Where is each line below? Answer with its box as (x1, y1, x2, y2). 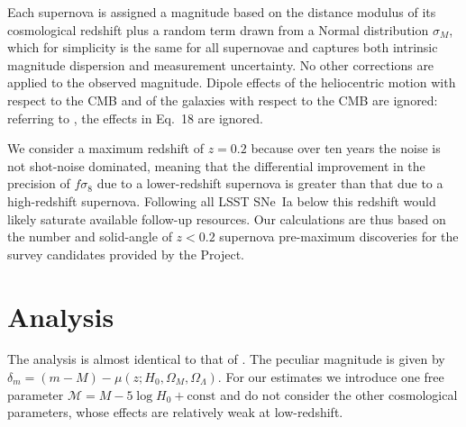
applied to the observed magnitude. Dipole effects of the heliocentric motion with (7, 73, 456, 92)
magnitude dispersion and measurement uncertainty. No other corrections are (7, 55, 434, 74)
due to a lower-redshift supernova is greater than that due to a (96, 174, 443, 193)
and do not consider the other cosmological (220, 385, 458, 404)
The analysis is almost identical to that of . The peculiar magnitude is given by (7, 350, 445, 368)
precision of (7, 174, 70, 193)
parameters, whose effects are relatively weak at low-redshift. (7, 403, 343, 422)
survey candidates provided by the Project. (7, 244, 244, 263)
